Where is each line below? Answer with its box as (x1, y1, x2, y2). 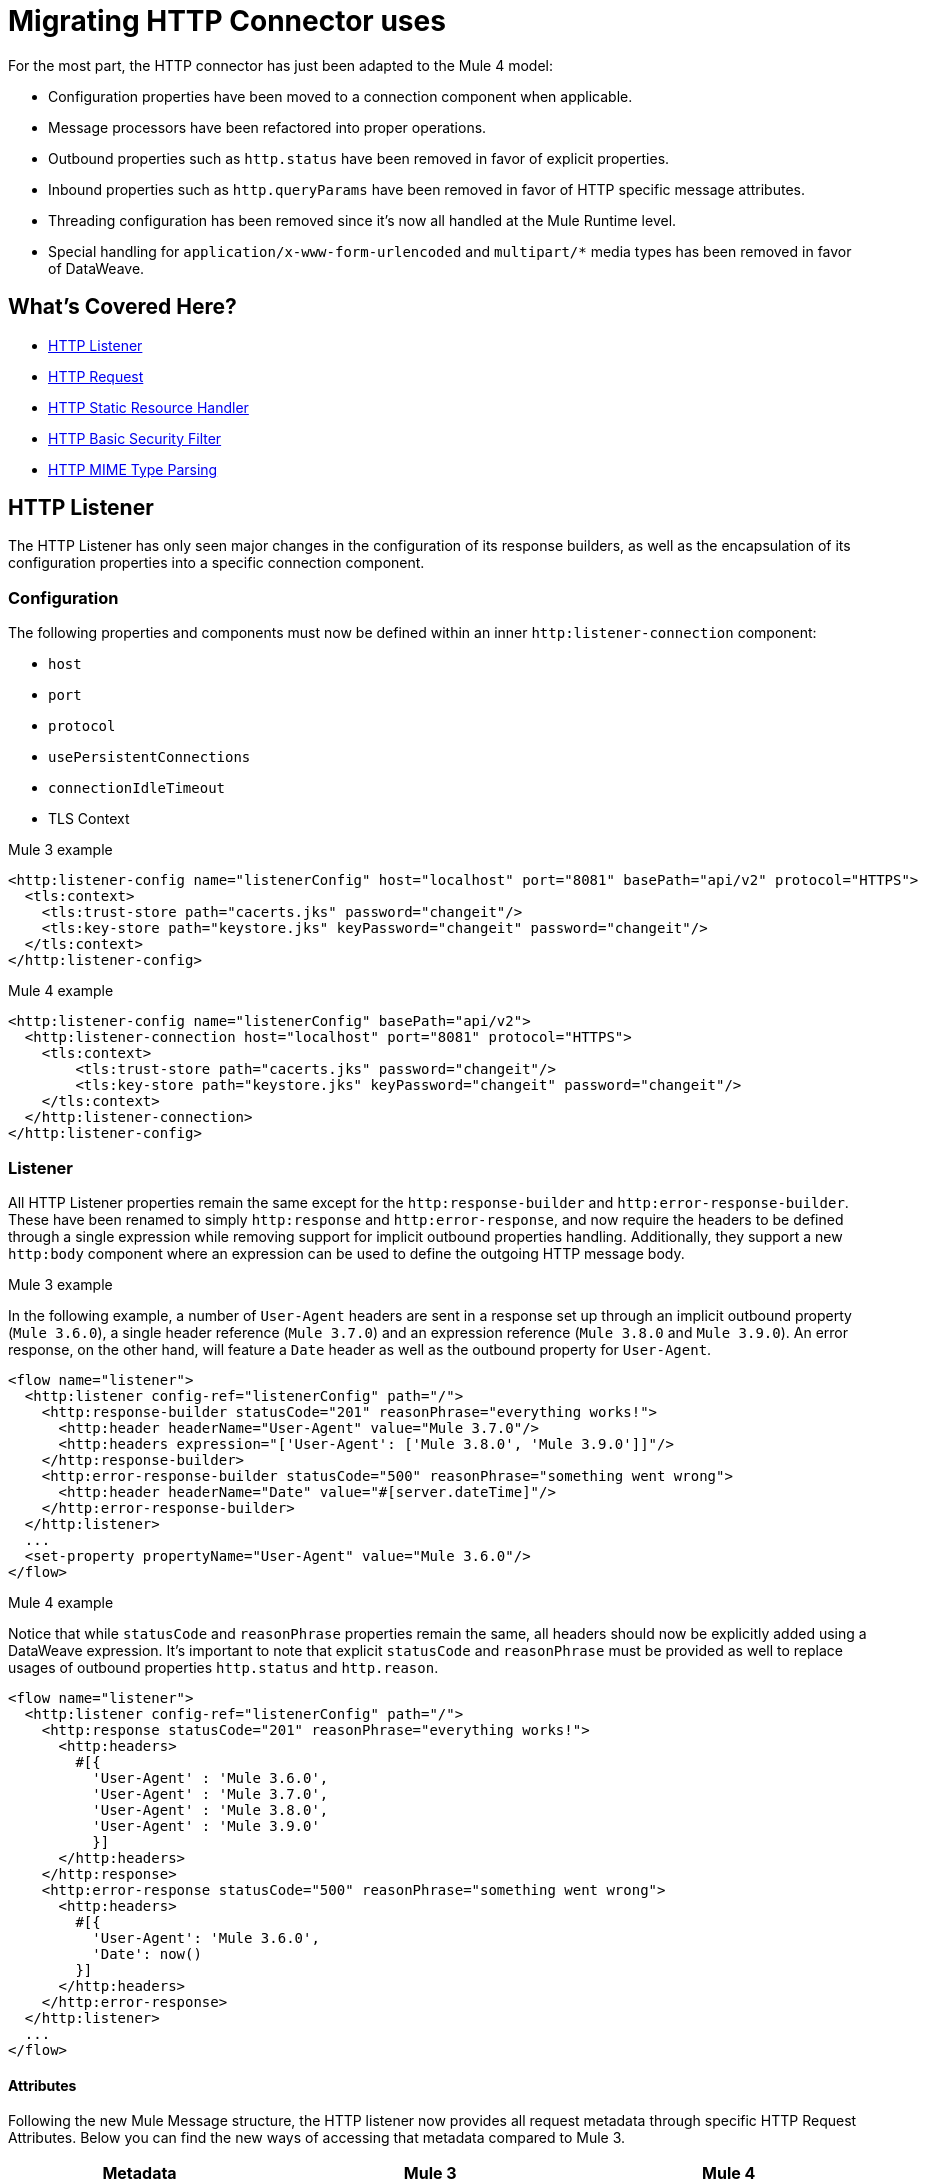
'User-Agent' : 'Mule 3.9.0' (92, 1817, 320, 1834)
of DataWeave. (48, 259, 145, 277)
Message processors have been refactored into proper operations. (48, 118, 487, 136)
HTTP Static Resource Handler (48, 398, 249, 416)
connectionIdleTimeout (48, 780, 226, 797)
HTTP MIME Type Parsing (48, 460, 218, 478)
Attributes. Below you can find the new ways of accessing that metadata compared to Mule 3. (8, 2129, 626, 2147)
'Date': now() (92, 1945, 202, 1962)
